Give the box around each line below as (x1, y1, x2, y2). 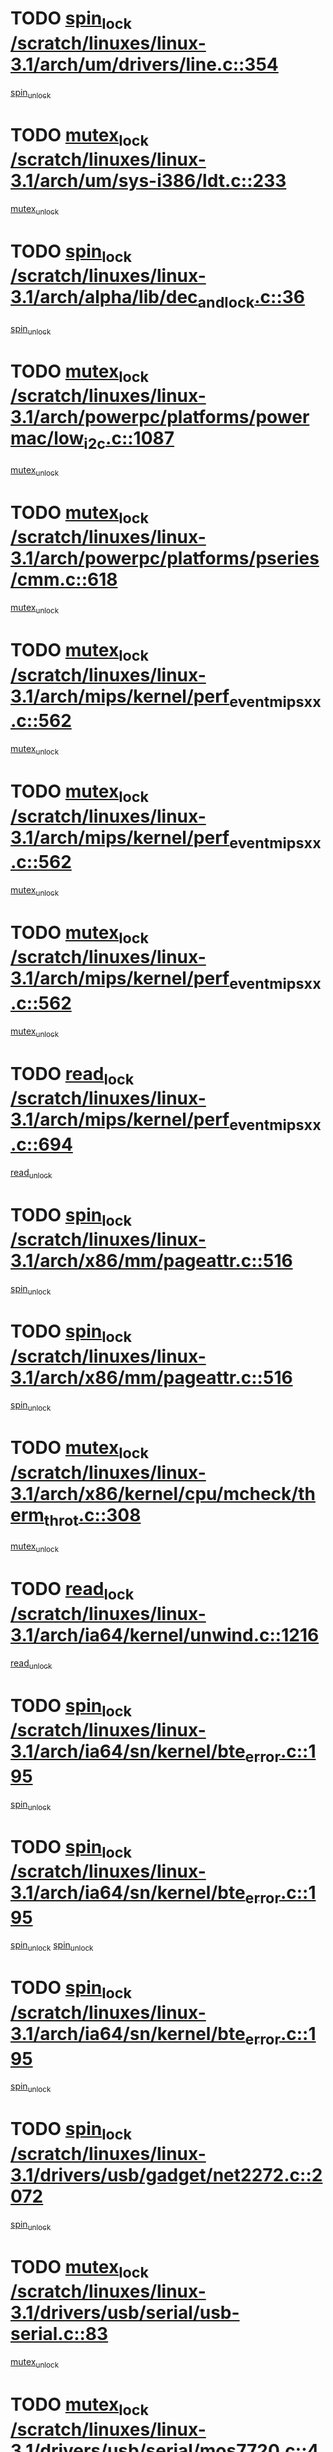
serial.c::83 (10, 2323, 109, 2346)
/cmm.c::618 (10, 568, 118, 591)
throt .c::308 (43, 1503, 142, 1530)
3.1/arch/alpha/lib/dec (10, 286, 198, 309)
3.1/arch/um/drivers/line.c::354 (10, 53, 279, 76)
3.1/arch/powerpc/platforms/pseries (10, 547, 320, 570)
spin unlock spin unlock (10, 1939, 94, 1954)
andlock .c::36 (197, 286, 306, 312)
